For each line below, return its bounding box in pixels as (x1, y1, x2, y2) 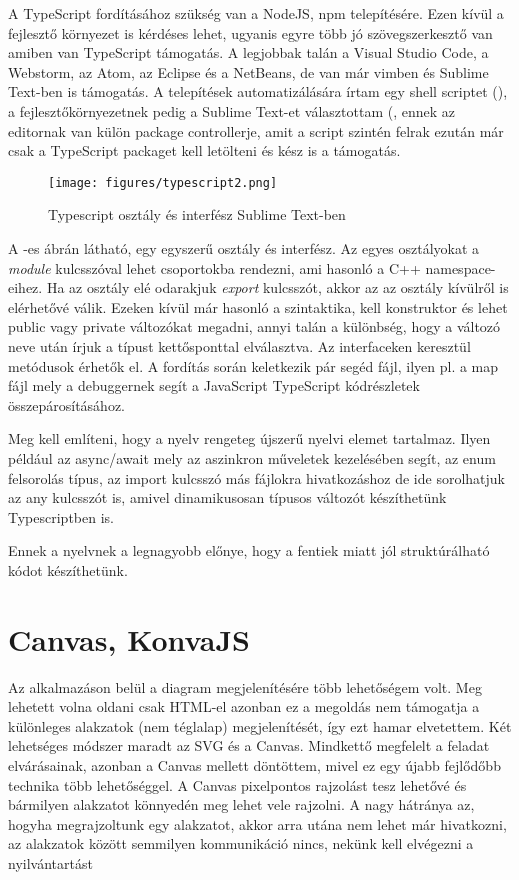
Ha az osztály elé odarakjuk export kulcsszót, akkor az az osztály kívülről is (46, 277, 509, 298)
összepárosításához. (8, 394, 125, 415)
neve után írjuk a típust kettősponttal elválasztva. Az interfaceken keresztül (8, 335, 471, 356)
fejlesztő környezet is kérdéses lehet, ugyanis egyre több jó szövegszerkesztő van (8, 22, 493, 43)
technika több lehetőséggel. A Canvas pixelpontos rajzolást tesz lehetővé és (8, 774, 467, 795)
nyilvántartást (8, 852, 93, 873)
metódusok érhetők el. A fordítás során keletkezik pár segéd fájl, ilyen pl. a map (8, 355, 499, 376)
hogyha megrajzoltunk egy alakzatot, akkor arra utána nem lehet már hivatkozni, (8, 813, 507, 834)
